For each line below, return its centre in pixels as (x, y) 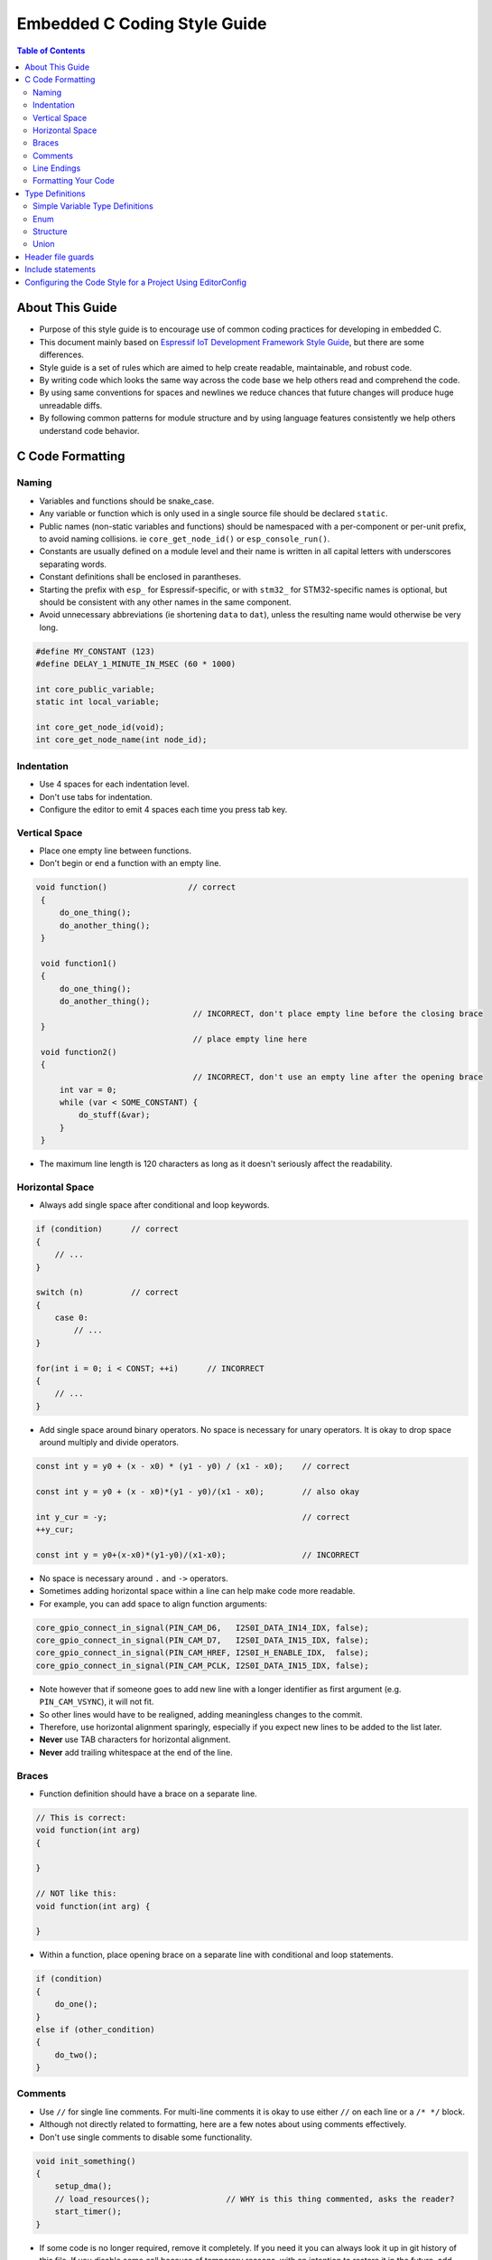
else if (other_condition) (95, 2029)
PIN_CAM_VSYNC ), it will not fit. (97, 1702)
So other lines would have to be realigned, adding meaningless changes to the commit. (201, 1714)
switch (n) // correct (107, 1292)
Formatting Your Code (74, 181)
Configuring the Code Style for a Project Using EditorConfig (136, 282)
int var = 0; (88, 1090)
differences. (62, 355)
